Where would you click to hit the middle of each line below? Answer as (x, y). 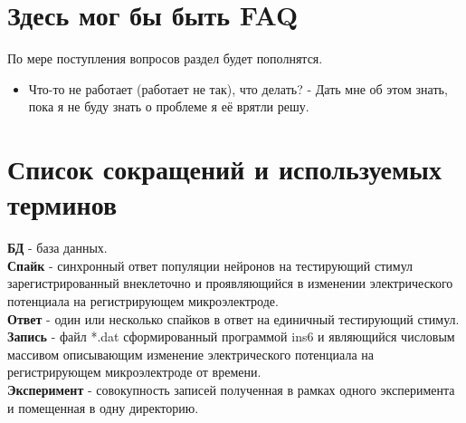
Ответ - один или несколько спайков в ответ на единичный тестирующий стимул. (233, 318)
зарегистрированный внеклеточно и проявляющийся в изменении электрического (230, 283)
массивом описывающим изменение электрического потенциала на (190, 354)
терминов (62, 204)
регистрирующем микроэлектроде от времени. (134, 372)
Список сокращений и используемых (224, 169)
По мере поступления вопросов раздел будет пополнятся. (165, 58)
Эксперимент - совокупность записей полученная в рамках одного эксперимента (231, 389)
